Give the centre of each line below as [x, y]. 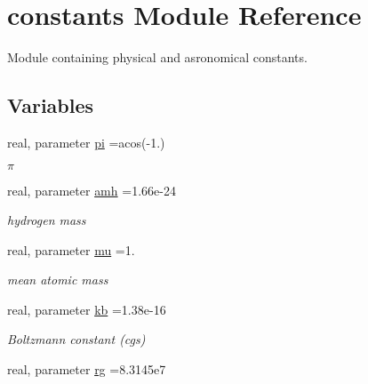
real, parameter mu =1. [71, 249]
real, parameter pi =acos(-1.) [86, 142]
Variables [51, 105]
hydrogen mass [47, 220]
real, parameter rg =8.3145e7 [87, 369]
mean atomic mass [58, 280]
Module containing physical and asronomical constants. [157, 57]
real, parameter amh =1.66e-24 [92, 190]
